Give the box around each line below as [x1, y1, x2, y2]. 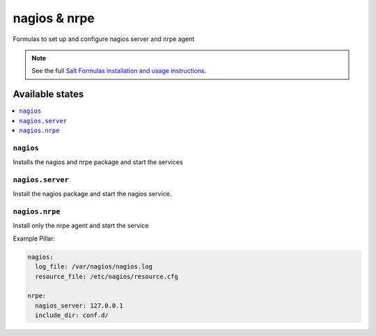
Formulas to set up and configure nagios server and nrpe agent [13, 35, 195, 43]
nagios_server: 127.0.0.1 [35, 301, 123, 310]
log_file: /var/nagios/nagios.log [35, 263, 153, 271]
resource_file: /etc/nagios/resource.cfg [35, 272, 179, 280]
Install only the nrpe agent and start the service [13, 221, 149, 230]
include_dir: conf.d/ [35, 312, 109, 319]
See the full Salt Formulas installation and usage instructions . [31, 67, 207, 75]
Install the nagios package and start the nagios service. [13, 190, 172, 198]
